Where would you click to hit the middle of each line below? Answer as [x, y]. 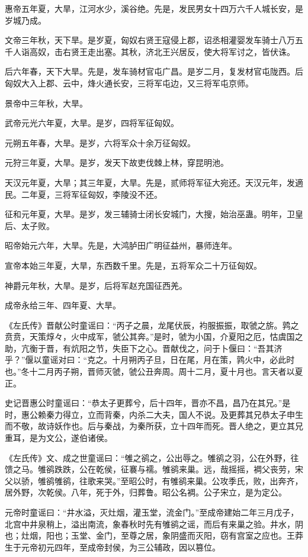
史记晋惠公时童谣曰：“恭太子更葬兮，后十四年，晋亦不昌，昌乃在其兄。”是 [148, 403]
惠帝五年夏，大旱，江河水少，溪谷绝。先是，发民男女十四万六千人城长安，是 [154, 8]
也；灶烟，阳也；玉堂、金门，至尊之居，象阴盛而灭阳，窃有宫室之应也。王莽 [154, 535]
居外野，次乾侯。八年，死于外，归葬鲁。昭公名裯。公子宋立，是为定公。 [146, 492]
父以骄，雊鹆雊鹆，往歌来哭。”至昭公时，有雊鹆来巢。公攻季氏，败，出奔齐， [154, 480]
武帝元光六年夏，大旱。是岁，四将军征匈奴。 [92, 123]
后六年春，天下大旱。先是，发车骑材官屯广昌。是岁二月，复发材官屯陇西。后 [154, 71]
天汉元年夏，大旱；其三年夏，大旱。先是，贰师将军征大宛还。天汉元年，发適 [154, 182]
